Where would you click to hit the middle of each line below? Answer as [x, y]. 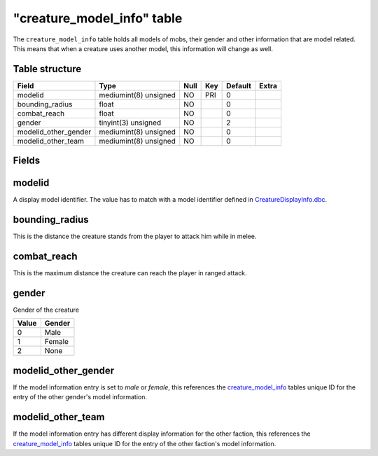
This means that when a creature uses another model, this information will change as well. [143, 48]
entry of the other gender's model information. [80, 397]
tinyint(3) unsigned [130, 123]
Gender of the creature [46, 310]
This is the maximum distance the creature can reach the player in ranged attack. [130, 273]
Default [239, 85]
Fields [27, 161]
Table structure [47, 69]
